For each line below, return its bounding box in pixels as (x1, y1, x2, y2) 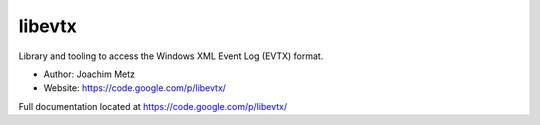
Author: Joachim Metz (43, 68, 135, 80)
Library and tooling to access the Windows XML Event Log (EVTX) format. (18, 50, 324, 62)
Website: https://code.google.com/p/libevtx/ (43, 82, 227, 94)
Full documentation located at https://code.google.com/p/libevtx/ (18, 100, 288, 112)
